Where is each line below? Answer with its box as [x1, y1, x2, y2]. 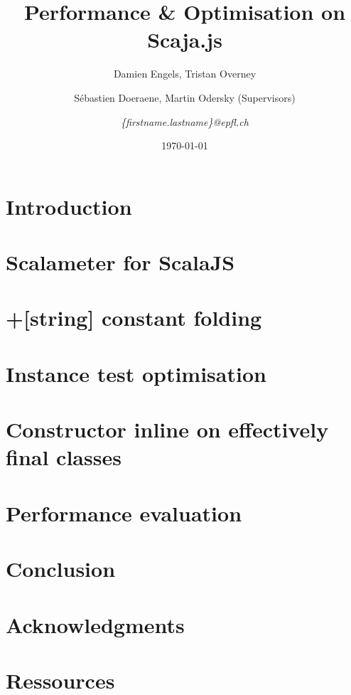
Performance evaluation [6, 498, 242, 527]
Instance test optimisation [6, 359, 266, 388]
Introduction [6, 191, 132, 221]
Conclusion [6, 554, 116, 583]
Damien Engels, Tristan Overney [113, 66, 256, 81]
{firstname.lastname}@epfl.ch [121, 114, 249, 129]
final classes [6, 442, 121, 472]
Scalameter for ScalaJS [6, 248, 235, 277]
